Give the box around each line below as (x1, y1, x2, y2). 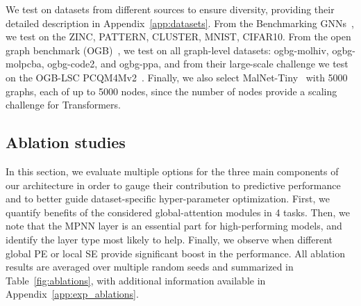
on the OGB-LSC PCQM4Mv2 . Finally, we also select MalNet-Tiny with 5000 (6, 70, 348, 84)
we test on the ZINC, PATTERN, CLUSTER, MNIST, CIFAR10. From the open (6, 29, 351, 44)
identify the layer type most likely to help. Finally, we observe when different (6, 232, 333, 246)
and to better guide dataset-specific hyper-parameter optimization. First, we (6, 191, 330, 206)
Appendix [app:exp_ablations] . (6, 287, 139, 301)
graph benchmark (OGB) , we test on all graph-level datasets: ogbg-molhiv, (6, 42, 329, 57)
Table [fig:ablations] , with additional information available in (6, 273, 266, 287)
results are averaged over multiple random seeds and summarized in (6, 259, 294, 274)
